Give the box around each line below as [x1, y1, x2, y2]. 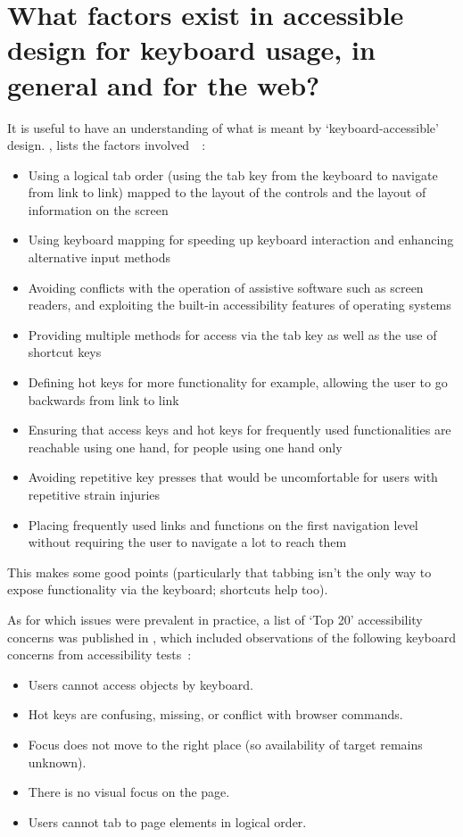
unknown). [28, 752, 87, 771]
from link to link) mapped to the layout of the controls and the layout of [28, 183, 426, 202]
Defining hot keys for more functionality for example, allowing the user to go [28, 373, 448, 392]
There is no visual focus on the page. [28, 783, 230, 801]
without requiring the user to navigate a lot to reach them [28, 533, 347, 551]
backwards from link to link [28, 390, 179, 409]
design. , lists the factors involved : [7, 136, 206, 154]
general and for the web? [7, 66, 320, 103]
